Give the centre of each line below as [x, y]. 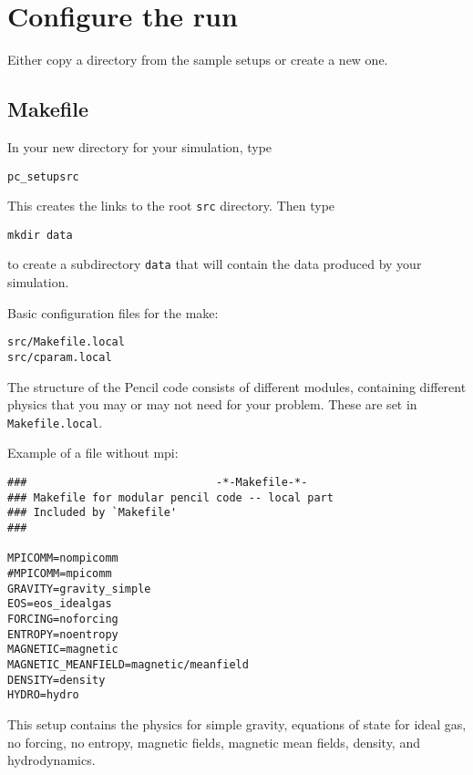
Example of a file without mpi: [93, 453]
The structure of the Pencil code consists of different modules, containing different [237, 386]
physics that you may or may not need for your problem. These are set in [212, 404]
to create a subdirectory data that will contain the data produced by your [215, 264]
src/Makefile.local [66, 342]
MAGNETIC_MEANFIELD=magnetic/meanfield [128, 664]
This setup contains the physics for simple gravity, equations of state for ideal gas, [237, 723]
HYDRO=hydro [43, 695]
